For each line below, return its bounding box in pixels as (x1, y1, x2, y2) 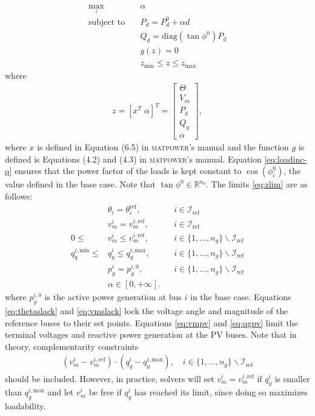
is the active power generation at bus (44, 290, 182, 303)
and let (47, 386, 74, 398)
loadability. (5, 400, 46, 412)
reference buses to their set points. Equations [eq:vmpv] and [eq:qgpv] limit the (5, 316, 298, 329)
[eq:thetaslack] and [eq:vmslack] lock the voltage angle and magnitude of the (5, 304, 288, 317)
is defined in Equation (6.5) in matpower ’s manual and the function (37, 141, 289, 153)
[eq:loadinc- (264, 152, 307, 165)
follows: (5, 190, 33, 203)
